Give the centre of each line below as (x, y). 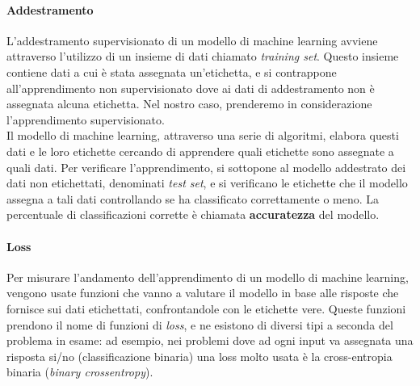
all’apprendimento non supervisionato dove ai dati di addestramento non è (191, 88)
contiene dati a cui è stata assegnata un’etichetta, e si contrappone (172, 71)
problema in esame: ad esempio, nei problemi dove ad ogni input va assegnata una (210, 340)
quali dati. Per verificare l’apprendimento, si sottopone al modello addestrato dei (206, 167)
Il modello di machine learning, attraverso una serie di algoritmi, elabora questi (203, 135)
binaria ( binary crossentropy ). (80, 372)
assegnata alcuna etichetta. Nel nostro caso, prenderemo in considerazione (189, 104)
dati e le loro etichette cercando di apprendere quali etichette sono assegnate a (200, 151)
